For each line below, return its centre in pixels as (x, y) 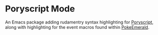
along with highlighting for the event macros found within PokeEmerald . (77, 27)
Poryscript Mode (40, 9)
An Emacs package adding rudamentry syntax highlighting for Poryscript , (79, 22)
